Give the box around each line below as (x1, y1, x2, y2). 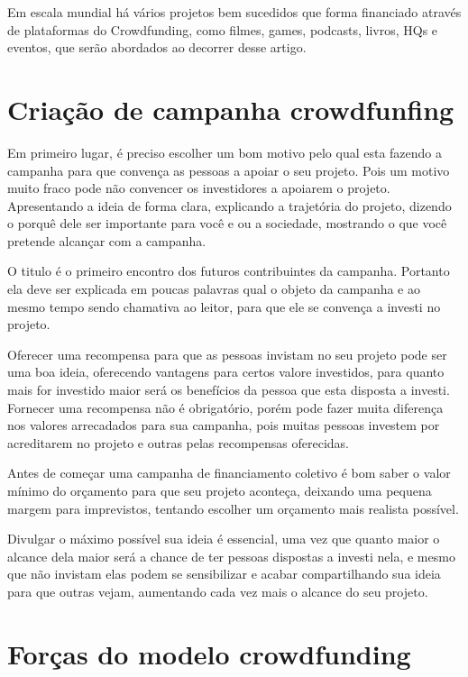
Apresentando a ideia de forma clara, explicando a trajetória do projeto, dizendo (7, 196, 452, 215)
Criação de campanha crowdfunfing (7, 90, 454, 127)
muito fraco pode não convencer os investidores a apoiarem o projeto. (7, 178, 390, 197)
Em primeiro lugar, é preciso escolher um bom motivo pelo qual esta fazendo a (7, 142, 443, 161)
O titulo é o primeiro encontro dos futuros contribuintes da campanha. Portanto (7, 261, 450, 280)
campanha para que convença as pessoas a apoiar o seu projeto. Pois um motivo (7, 160, 450, 179)
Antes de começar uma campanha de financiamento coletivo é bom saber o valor (7, 463, 451, 482)
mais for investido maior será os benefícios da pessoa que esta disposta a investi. (7, 380, 450, 399)
